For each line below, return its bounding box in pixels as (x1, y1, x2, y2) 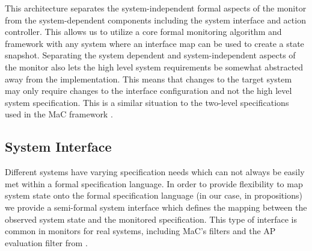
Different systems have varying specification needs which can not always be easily (5, 166, 305, 178)
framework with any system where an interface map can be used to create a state (5, 37, 304, 49)
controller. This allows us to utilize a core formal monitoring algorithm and (5, 25, 282, 38)
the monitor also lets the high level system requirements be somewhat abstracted (5, 60, 304, 73)
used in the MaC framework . (5, 108, 113, 120)
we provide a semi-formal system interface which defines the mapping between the (5, 200, 307, 213)
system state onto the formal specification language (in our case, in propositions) (5, 189, 302, 202)
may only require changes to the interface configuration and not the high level (5, 84, 292, 97)
